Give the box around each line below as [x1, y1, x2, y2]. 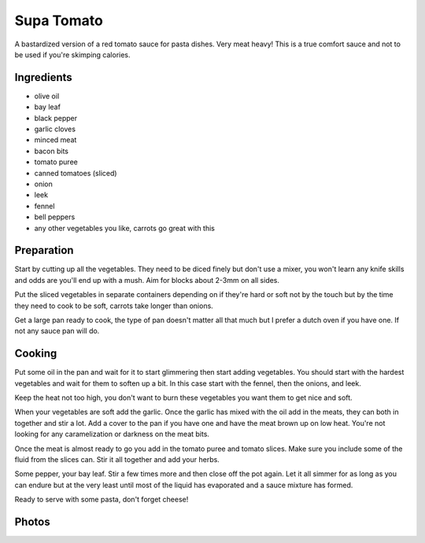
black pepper [34, 113, 78, 123]
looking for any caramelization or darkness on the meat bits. [14, 429, 210, 439]
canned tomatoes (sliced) [34, 168, 117, 178]
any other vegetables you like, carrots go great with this [34, 223, 216, 233]
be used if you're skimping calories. [14, 50, 131, 59]
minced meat [34, 135, 77, 145]
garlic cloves [34, 124, 76, 134]
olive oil [34, 91, 60, 101]
